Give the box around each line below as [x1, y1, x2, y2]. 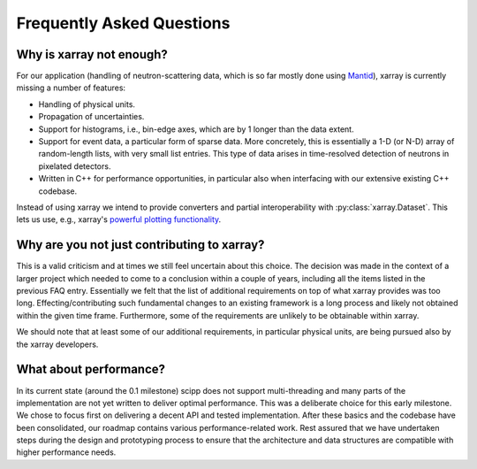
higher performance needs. [16, 447, 117, 457]
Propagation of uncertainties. [38, 111, 145, 122]
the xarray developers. [16, 339, 99, 350]
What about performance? [16, 362, 166, 377]
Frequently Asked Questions [16, 13, 231, 33]
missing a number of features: [16, 82, 126, 93]
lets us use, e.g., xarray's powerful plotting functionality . [16, 214, 222, 225]
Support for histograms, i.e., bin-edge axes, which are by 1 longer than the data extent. [38, 124, 354, 135]
